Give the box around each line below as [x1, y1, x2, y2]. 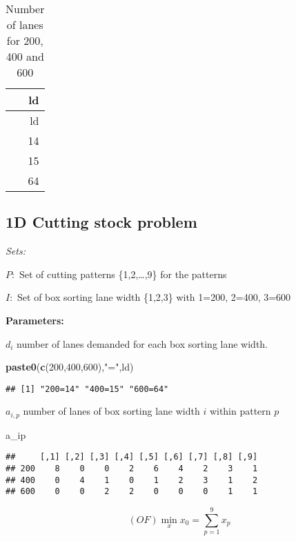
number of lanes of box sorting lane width [23, 404, 200, 418]
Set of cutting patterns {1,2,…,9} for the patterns [19, 266, 227, 281]
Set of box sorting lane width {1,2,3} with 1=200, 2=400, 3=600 [17, 290, 291, 304]
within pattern [209, 404, 271, 418]
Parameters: [6, 313, 64, 327]
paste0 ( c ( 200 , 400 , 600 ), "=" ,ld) [6, 360, 134, 374]
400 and [6, 48, 44, 64]
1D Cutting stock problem [6, 211, 197, 233]
